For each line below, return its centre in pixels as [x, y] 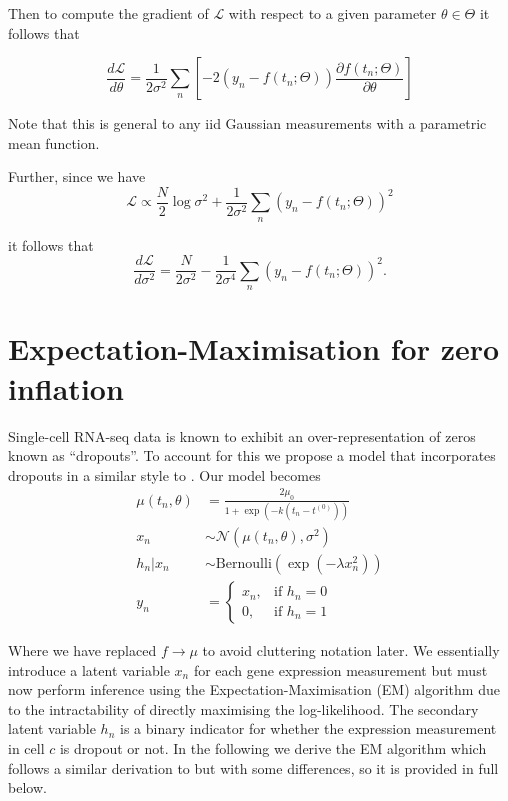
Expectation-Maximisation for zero [254, 348]
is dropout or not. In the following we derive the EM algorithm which [273, 748]
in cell [26, 748]
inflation [66, 387]
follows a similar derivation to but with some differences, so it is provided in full [253, 767]
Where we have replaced [82, 650]
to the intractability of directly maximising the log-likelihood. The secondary [243, 708]
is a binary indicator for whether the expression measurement [308, 728]
